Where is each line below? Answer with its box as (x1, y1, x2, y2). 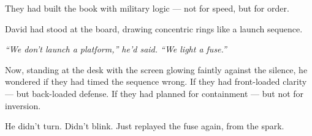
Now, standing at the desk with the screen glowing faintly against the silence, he (5, 63, 308, 76)
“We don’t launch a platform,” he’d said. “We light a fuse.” (5, 43, 227, 55)
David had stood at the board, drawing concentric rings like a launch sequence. (5, 22, 303, 35)
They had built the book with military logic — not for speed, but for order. (5, 2, 289, 14)
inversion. (5, 99, 41, 112)
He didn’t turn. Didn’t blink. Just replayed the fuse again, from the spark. (5, 120, 284, 132)
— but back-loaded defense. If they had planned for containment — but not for (5, 87, 304, 99)
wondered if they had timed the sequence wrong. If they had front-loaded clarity (5, 75, 307, 88)
